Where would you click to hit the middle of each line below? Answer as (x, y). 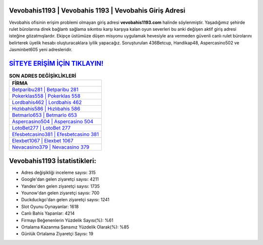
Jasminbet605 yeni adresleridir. (41, 50)
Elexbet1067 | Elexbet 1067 (43, 141)
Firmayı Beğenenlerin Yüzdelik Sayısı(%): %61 (67, 220)
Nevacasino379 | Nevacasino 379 (51, 147)
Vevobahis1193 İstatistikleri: (53, 161)
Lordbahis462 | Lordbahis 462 (47, 102)
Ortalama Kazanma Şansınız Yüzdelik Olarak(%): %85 (75, 227)
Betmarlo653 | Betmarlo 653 (45, 115)
